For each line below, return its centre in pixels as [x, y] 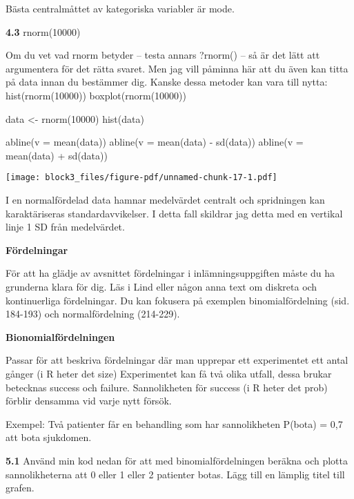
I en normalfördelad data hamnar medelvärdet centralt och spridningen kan [165, 199]
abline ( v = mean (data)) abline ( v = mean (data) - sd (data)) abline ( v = [155, 142]
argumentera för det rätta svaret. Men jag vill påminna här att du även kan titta [177, 68]
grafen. [20, 488]
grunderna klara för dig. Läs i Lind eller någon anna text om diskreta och [161, 286]
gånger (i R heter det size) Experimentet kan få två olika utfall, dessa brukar [169, 373]
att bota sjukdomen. [49, 437]
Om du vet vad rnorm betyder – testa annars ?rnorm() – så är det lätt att [163, 55]
